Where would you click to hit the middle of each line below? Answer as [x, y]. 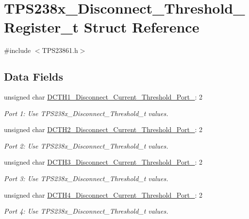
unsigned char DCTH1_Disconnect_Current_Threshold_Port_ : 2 [103, 97]
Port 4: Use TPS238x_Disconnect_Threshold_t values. [86, 211]
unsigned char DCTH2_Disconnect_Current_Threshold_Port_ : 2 [103, 129]
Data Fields [34, 76]
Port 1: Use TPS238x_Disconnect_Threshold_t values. [86, 113]
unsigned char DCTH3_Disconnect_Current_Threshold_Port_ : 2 [103, 162]
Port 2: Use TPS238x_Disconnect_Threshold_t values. [86, 145]
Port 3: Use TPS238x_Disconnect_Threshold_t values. [86, 178]
